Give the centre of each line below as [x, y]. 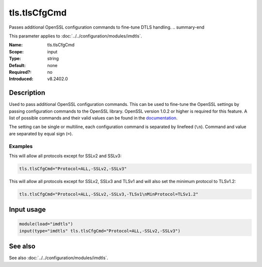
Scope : [16, 51]
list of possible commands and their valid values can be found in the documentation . [93, 118]
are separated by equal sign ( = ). [41, 133]
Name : [16, 45]
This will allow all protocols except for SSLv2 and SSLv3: [65, 156]
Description [27, 93]
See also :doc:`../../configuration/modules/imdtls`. [59, 258]
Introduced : [21, 79]
